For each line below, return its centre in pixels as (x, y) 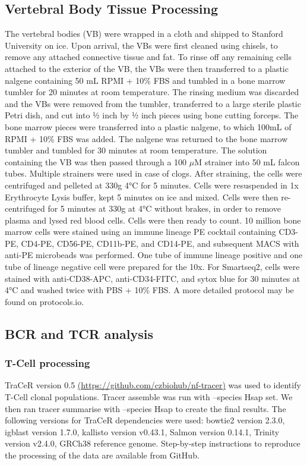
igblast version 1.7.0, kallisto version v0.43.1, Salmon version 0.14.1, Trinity (142, 431)
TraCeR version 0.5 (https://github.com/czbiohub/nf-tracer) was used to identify (153, 385)
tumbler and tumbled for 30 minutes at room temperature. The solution (136, 150)
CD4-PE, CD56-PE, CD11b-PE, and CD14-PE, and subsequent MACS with (160, 243)
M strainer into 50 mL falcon (247, 161)
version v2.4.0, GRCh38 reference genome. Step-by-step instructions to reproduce (153, 443)
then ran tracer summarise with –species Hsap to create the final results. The (145, 408)
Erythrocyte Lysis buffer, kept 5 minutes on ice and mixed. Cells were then (142, 197)
